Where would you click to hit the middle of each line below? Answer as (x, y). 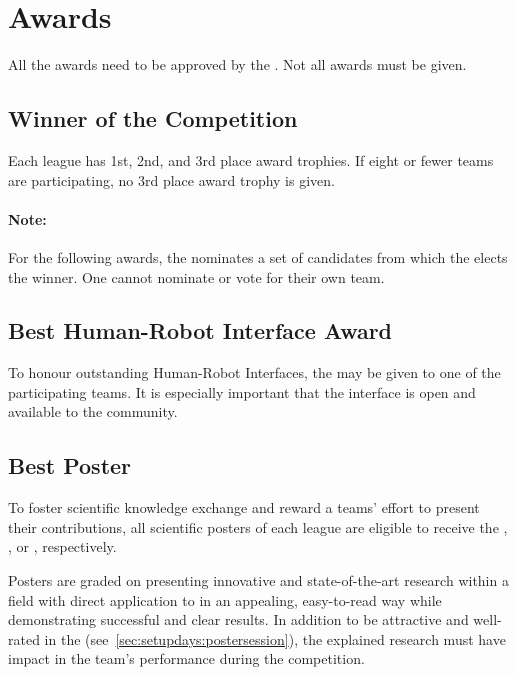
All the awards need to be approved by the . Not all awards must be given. (237, 64)
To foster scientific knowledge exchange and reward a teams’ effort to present (244, 507)
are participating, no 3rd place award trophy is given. (171, 179)
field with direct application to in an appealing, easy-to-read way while (225, 599)
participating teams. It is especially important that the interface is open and (242, 391)
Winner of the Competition (153, 118)
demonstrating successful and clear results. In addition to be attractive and (238, 619)
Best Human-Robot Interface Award (200, 330)
